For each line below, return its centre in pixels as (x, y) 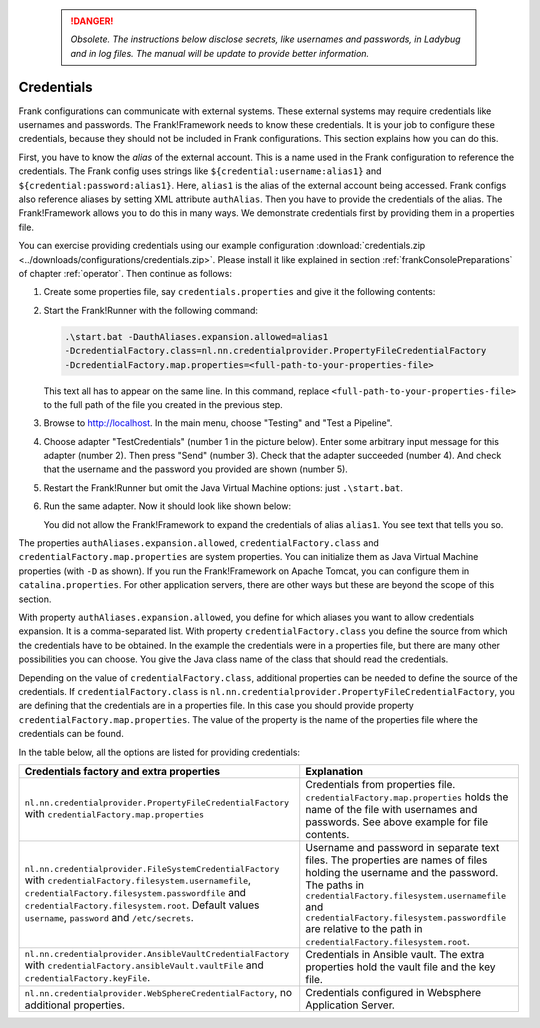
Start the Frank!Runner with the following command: (151, 310)
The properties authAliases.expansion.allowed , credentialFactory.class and (199, 543)
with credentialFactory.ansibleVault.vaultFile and (144, 965)
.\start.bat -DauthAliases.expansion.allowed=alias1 (196, 336)
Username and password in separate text (402, 847)
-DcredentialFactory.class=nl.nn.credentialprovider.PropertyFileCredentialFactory (275, 351)
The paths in (335, 885)
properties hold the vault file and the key (400, 967)
